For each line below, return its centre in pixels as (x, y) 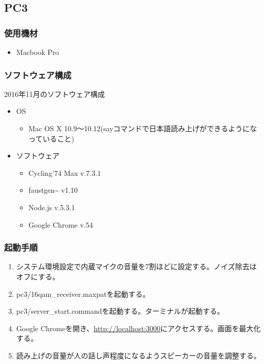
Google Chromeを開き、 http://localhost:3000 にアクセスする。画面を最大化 (138, 328)
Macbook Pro (37, 52)
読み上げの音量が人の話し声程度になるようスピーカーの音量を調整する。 (138, 355)
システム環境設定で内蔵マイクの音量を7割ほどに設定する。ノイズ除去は (136, 266)
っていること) (51, 138)
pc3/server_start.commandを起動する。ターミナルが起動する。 (120, 311)
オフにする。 (38, 276)
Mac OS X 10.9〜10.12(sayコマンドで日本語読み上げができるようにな (143, 128)
